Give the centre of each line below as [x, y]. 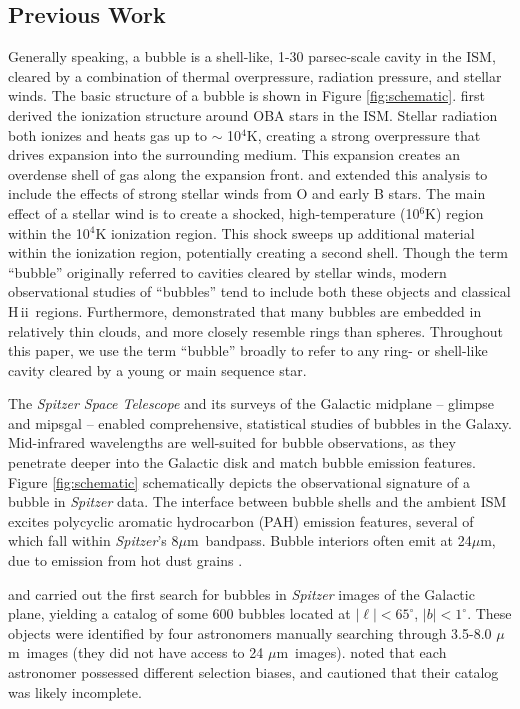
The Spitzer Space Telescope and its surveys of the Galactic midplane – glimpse [251, 403]
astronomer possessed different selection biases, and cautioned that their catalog [253, 672]
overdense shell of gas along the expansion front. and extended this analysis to [248, 173]
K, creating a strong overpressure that [363, 134]
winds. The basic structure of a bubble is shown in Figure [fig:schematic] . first [246, 95]
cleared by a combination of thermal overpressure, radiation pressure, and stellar [255, 75]
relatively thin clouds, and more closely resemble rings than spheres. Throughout [255, 330]
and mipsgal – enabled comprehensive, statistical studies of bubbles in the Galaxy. [260, 422]
